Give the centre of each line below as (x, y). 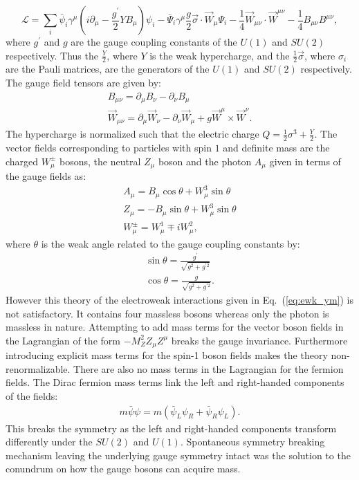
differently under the (49, 442)
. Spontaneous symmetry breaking (252, 442)
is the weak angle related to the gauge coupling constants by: (171, 243)
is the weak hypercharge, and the (220, 55)
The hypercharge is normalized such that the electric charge (132, 134)
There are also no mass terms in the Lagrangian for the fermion (209, 368)
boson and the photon (205, 161)
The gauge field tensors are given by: (83, 83)
